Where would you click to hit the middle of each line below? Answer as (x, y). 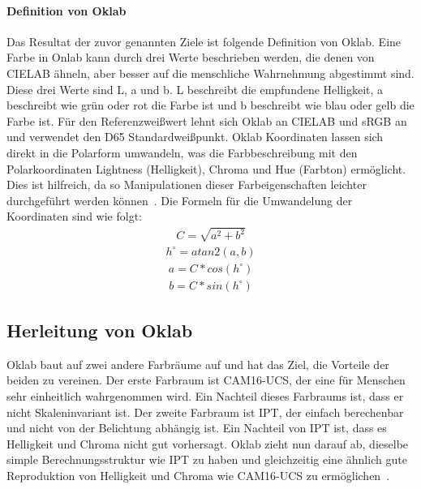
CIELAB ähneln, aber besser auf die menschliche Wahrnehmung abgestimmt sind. (210, 73)
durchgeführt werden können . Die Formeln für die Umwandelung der (180, 200)
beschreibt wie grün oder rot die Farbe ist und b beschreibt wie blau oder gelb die (210, 105)
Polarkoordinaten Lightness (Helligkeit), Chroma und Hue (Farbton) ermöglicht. (206, 168)
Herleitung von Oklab (100, 330)
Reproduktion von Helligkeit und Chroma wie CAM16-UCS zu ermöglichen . (198, 475)
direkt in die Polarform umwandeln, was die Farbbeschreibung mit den (182, 152)
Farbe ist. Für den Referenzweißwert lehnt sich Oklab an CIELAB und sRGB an (207, 120)
